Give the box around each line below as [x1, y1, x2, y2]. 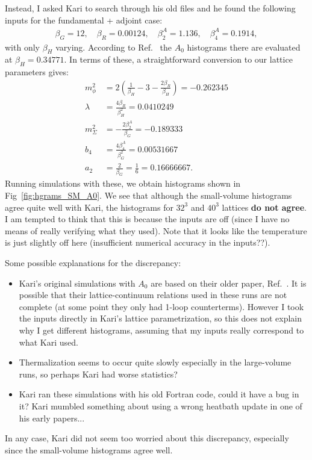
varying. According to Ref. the [55, 40, 172, 53]
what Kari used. [19, 335, 78, 348]
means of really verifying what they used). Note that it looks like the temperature [5, 224, 307, 237]
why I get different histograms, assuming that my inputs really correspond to [19, 324, 304, 337]
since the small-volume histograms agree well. [5, 443, 173, 456]
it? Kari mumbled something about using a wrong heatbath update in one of [19, 399, 302, 412]
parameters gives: [5, 66, 69, 78]
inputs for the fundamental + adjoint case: [5, 13, 163, 26]
